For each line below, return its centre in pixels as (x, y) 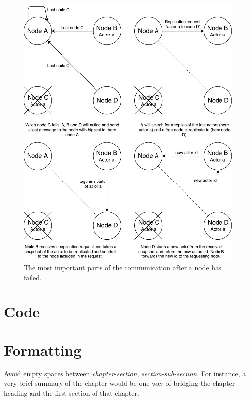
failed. (33, 277)
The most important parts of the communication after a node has (123, 268)
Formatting (43, 349)
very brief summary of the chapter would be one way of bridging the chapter (120, 383)
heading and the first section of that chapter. (72, 393)
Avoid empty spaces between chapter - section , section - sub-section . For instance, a (125, 373)
